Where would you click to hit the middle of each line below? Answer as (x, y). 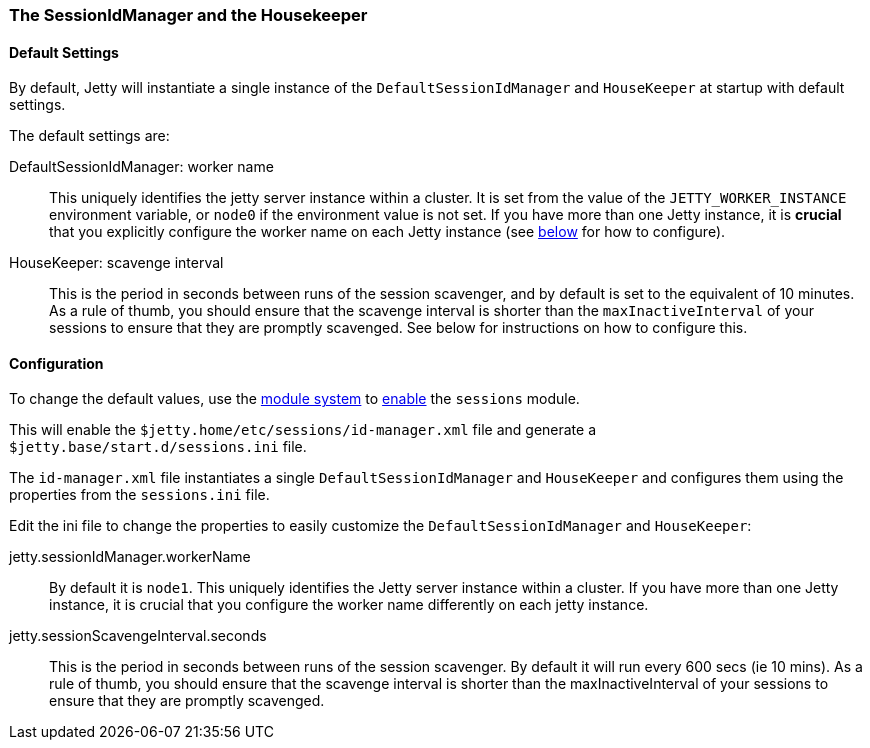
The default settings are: (89, 136)
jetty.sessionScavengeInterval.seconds (138, 636)
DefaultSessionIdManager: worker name (141, 167)
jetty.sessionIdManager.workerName (130, 557)
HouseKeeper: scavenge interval (116, 263)
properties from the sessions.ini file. (139, 495)
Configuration (56, 363)
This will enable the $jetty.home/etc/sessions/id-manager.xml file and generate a (303, 430)
